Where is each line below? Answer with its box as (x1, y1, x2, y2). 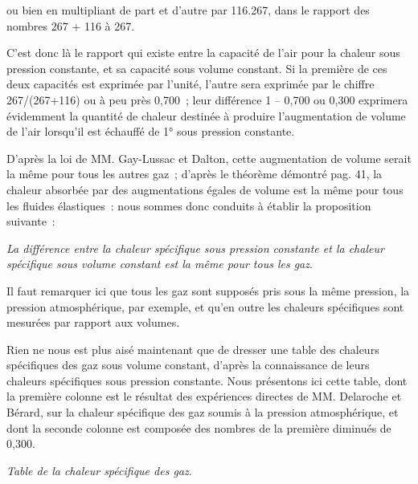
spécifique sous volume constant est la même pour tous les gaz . (6, 255, 313, 272)
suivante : (6, 213, 55, 230)
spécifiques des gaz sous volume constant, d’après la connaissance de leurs (6, 356, 370, 373)
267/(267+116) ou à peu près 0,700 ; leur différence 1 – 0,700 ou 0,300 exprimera (6, 91, 408, 108)
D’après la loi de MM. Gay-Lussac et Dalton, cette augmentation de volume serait (6, 149, 412, 166)
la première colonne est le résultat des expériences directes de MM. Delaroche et (6, 388, 402, 405)
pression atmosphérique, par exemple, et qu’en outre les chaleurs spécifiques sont (6, 298, 404, 315)
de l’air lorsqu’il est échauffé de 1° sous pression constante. (6, 123, 295, 140)
